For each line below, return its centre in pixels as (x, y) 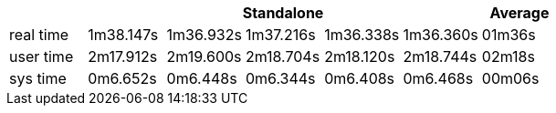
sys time (38, 78)
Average (519, 13)
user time (42, 56)
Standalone (283, 13)
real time (39, 35)
